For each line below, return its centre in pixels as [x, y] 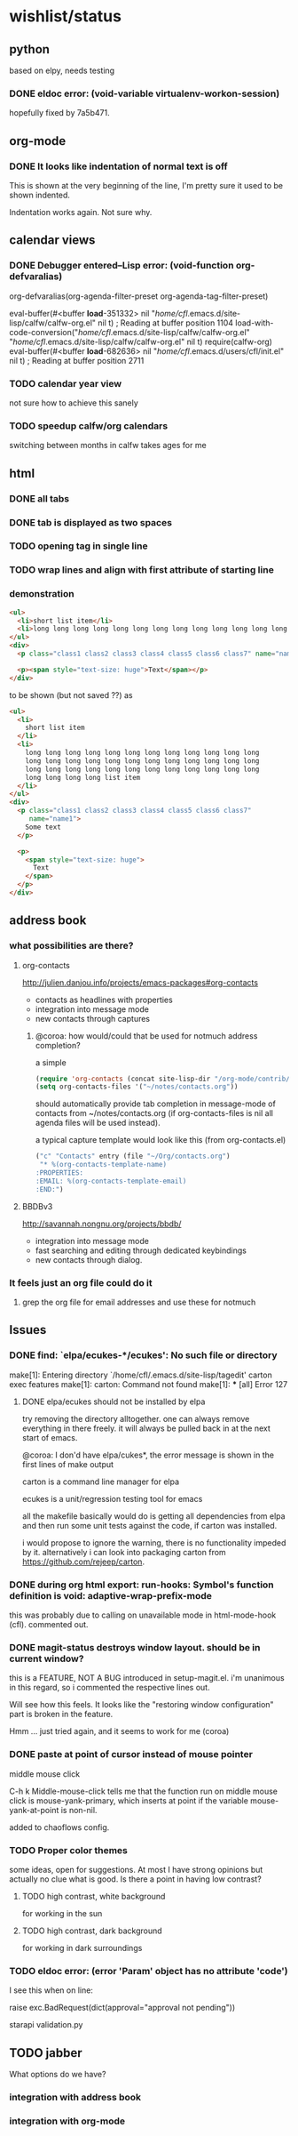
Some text [43, 827]
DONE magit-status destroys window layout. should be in [135, 1647]
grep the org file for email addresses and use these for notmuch [139, 1302]
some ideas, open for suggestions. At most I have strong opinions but [136, 1869]
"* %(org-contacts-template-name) [103, 1165]
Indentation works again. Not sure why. [81, 212]
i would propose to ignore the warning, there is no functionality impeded [154, 1542]
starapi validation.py [46, 2025]
